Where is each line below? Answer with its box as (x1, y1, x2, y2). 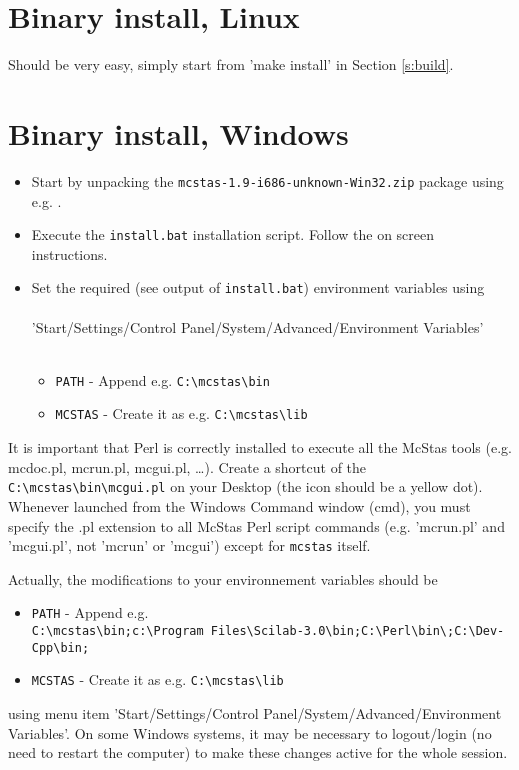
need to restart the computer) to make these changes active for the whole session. (8, 742, 508, 763)
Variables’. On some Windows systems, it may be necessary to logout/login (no (8, 722, 492, 743)
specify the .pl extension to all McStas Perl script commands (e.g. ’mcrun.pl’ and (8, 515, 505, 536)
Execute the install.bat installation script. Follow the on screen (31, 224, 435, 245)
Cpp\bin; (31, 640, 90, 655)
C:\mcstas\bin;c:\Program (31, 624, 204, 639)
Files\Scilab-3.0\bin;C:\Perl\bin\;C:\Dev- (210, 624, 505, 639)
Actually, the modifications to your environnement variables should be (8, 568, 438, 589)
